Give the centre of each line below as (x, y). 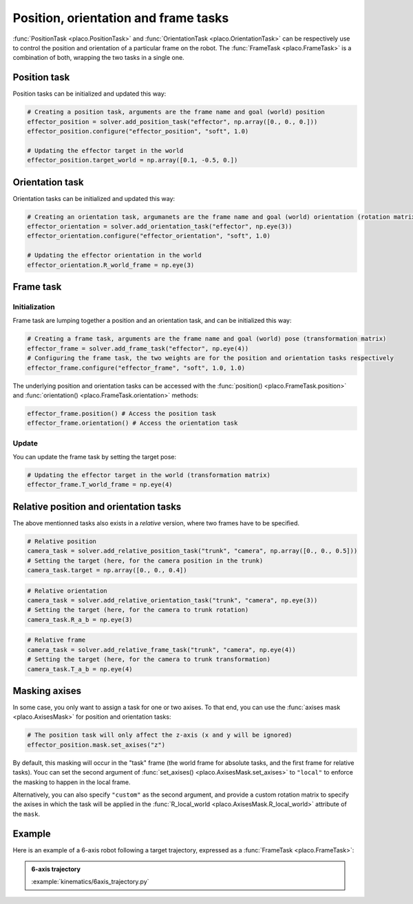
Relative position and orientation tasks (97, 506)
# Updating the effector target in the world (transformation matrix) (149, 475)
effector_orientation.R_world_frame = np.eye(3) (111, 265)
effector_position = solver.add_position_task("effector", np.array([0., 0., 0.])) (172, 122)
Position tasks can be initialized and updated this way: (89, 94)
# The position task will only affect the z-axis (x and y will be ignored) (160, 735)
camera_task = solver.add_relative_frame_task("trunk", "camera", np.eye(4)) (161, 650)
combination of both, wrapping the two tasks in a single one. (99, 58)
